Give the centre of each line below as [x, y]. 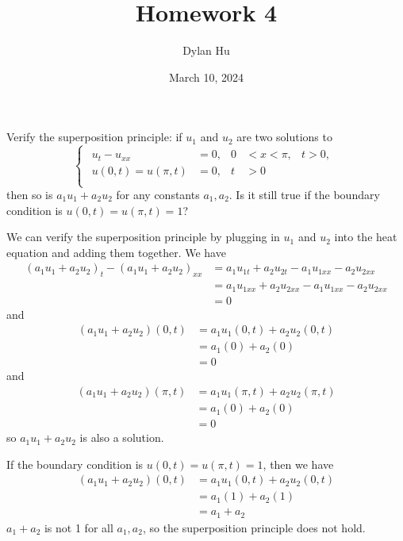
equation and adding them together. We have [116, 252]
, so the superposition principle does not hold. [254, 527]
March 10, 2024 [206, 77]
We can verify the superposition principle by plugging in [143, 237]
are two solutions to [284, 137]
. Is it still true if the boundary [304, 194]
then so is [30, 194]
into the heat [366, 237]
